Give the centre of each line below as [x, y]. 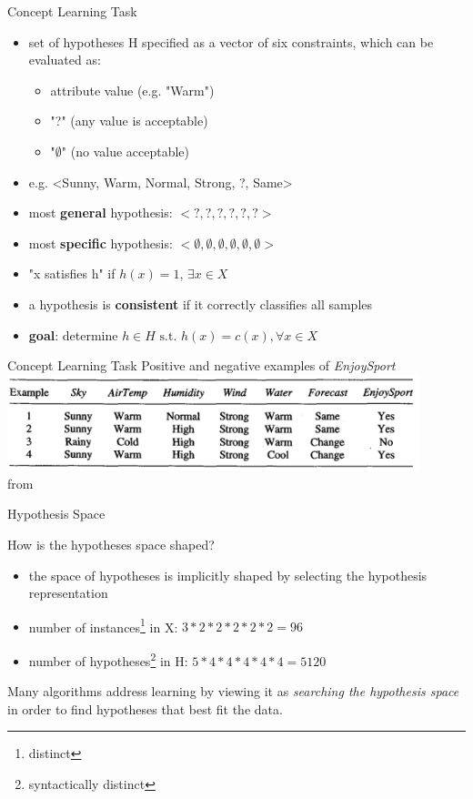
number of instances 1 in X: [103, 625]
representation [68, 593]
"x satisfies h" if [72, 273]
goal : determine [73, 334]
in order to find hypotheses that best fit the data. [145, 708]
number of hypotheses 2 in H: [108, 659]
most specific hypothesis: [101, 243]
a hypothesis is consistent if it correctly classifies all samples [201, 303]
